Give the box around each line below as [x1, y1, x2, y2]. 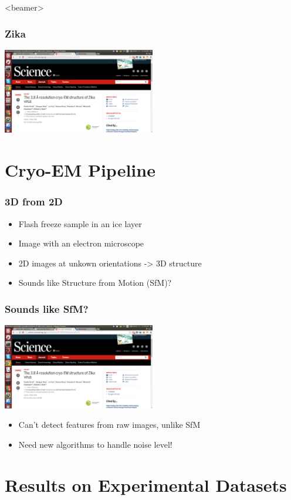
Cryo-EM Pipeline [5, 158, 155, 182]
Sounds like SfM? [5, 301, 89, 316]
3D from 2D [5, 194, 63, 209]
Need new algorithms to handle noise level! [18, 438, 172, 450]
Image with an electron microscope [18, 237, 144, 249]
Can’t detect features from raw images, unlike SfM [18, 418, 201, 431]
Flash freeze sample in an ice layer [18, 217, 142, 229]
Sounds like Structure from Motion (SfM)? [18, 276, 172, 289]
